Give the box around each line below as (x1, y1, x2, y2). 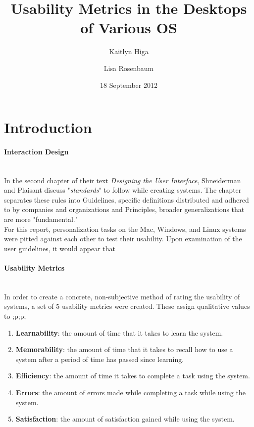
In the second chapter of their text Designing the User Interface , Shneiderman (4, 175, 241, 185)
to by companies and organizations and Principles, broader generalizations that (4, 204, 245, 214)
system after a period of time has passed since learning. (15, 354, 184, 364)
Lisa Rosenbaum (103, 63, 154, 73)
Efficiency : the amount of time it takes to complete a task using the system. (15, 370, 250, 381)
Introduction (4, 117, 92, 138)
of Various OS (80, 17, 177, 38)
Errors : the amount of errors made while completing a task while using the (15, 387, 246, 397)
